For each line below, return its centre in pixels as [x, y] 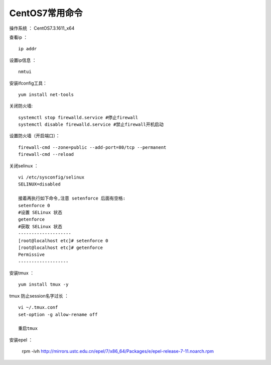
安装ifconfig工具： [28, 83]
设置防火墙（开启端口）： [35, 136]
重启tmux [28, 329]
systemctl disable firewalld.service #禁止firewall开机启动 [91, 125]
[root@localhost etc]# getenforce [60, 247]
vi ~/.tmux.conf [38, 307]
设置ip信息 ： [23, 60]
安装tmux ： [22, 273]
